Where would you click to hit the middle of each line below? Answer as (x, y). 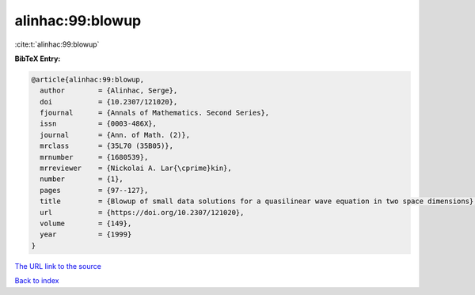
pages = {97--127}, (94, 190)
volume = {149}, (86, 223)
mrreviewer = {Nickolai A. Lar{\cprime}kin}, (136, 168)
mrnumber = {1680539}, (94, 157)
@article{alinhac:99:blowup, (88, 79)
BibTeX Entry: (38, 59)
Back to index (37, 281)
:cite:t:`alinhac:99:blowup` (57, 44)
